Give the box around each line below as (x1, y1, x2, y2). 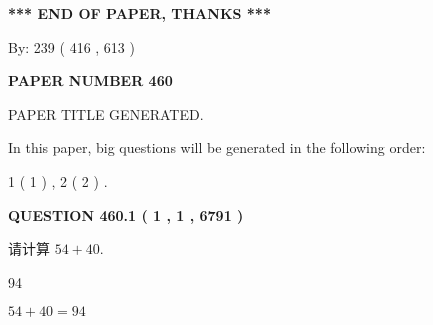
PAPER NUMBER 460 (8, 70, 173, 91)
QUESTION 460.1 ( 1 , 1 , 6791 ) (8, 204, 244, 225)
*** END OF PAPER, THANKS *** (8, 3, 271, 23)
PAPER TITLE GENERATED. (8, 103, 204, 124)
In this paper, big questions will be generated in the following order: (8, 137, 426, 158)
